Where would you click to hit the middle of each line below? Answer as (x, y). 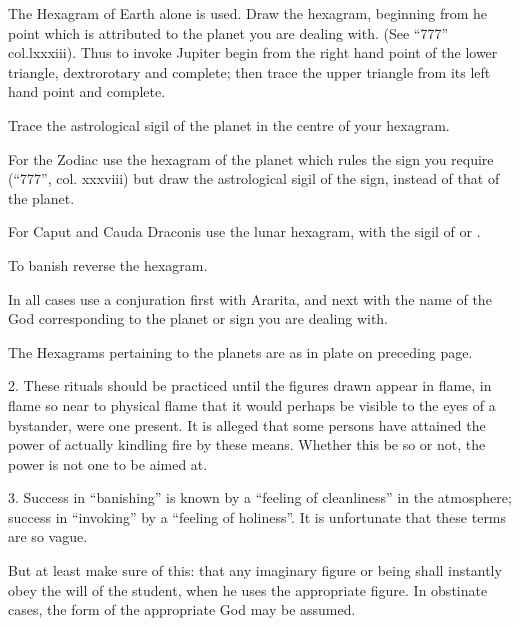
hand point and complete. (87, 91)
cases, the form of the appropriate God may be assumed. (182, 609)
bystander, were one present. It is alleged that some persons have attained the (247, 424)
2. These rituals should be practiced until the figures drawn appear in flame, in (250, 385)
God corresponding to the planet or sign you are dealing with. (198, 318)
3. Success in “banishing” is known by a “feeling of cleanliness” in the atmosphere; (260, 497)
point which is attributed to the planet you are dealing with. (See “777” (228, 32)
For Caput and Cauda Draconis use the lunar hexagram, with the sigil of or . (244, 231)
